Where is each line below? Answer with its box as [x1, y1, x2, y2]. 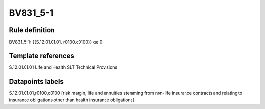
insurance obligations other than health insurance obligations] [9, 97, 134, 103]
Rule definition [9, 26, 55, 34]
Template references [9, 51, 75, 60]
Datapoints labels [9, 77, 64, 86]
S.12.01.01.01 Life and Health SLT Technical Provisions [9, 64, 118, 70]
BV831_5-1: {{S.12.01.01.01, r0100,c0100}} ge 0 [9, 39, 103, 45]
